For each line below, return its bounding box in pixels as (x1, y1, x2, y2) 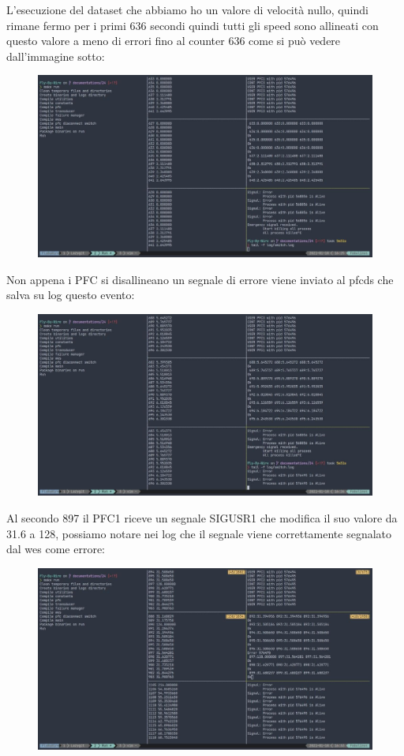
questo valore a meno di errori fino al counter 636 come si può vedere (6, 32, 341, 49)
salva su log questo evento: (6, 286, 135, 303)
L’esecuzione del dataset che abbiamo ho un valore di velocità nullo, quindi (6, 2, 368, 17)
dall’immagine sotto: (6, 47, 105, 64)
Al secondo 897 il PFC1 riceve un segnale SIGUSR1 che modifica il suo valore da (6, 510, 398, 526)
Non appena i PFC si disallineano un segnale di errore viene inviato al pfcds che (6, 271, 394, 287)
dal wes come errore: (6, 541, 105, 557)
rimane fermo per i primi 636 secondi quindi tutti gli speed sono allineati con (6, 17, 379, 33)
